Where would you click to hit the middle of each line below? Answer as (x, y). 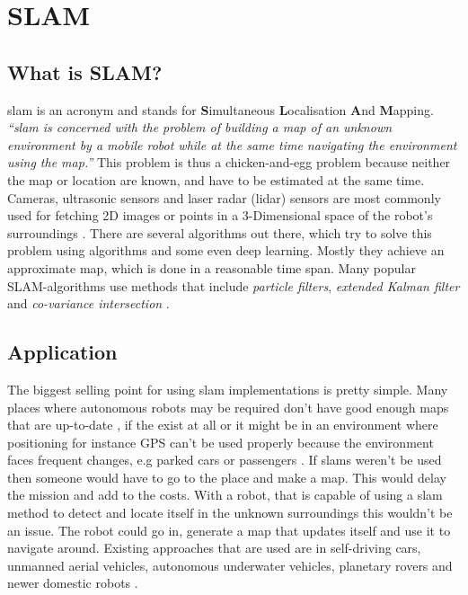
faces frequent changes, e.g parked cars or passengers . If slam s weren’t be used (225, 460)
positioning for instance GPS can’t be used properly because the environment (221, 442)
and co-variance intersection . (88, 303)
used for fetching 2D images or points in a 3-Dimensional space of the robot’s (220, 215)
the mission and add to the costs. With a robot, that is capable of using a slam (225, 495)
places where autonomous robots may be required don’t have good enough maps (228, 407)
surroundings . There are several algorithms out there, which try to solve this (220, 232)
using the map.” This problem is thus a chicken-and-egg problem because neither (229, 162)
